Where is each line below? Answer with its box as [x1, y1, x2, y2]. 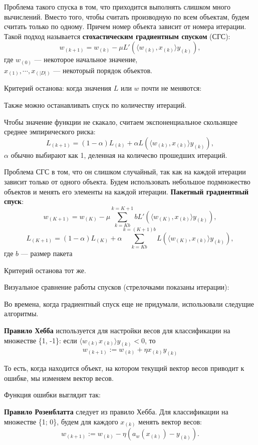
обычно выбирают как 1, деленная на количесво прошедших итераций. [11, 149, 227, 160]
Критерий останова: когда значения [4, 83, 112, 93]
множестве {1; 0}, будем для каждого [4, 416, 118, 426]
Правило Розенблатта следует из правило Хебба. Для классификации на [4, 406, 228, 417]
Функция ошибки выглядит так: [4, 389, 101, 400]
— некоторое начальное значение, [34, 54, 138, 65]
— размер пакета [21, 248, 73, 258]
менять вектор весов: [138, 416, 202, 426]
